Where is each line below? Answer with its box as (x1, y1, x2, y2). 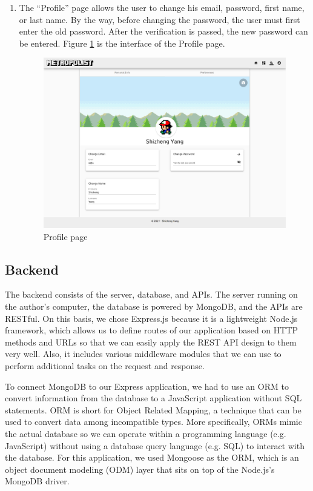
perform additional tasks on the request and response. (5, 359, 205, 372)
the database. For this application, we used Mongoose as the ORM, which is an (5, 451, 299, 464)
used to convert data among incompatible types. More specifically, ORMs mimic (5, 415, 302, 428)
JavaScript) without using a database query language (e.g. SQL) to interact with (5, 439, 305, 452)
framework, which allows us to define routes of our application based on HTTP (5, 324, 298, 336)
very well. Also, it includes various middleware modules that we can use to (5, 347, 282, 360)
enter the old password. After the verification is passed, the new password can (19, 25, 308, 38)
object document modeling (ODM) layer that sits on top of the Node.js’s (5, 463, 275, 475)
